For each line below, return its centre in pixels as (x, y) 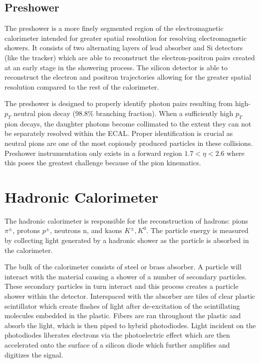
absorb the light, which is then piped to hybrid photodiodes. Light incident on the (130, 325)
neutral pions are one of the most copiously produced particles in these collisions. (129, 143)
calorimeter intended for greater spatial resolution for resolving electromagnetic (126, 38)
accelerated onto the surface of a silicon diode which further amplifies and (117, 344)
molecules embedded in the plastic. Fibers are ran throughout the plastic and (123, 315)
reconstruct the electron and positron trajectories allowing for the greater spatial (128, 77)
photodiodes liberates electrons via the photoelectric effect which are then (117, 335)
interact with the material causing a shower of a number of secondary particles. (126, 276)
